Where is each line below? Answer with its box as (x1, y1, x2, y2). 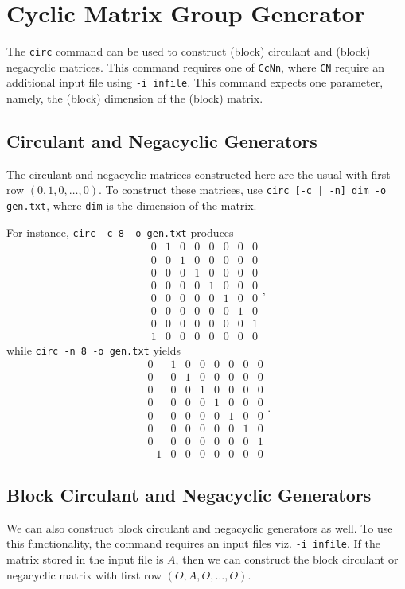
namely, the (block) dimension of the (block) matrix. (6, 90, 263, 107)
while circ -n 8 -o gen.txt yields (6, 341, 181, 358)
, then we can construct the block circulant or (175, 551, 399, 568)
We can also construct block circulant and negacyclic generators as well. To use (6, 519, 393, 536)
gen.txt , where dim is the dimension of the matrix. (6, 197, 257, 214)
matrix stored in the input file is (6, 551, 164, 568)
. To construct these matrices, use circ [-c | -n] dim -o (99, 181, 387, 198)
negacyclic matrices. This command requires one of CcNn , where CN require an (6, 58, 385, 75)
